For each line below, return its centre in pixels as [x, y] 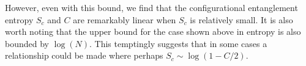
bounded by [27, 43]
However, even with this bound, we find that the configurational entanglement [151, 7]
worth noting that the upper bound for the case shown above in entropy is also [153, 31]
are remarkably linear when [125, 19]
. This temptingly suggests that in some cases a [178, 43]
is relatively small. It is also [241, 19]
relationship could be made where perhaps [84, 55]
